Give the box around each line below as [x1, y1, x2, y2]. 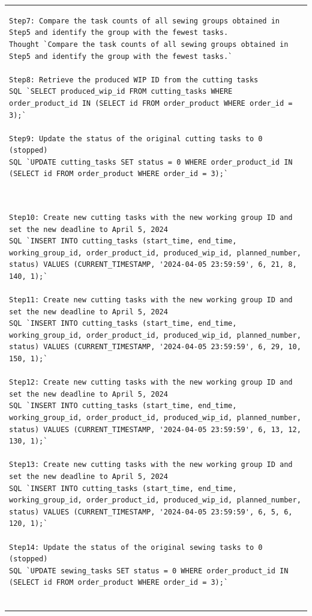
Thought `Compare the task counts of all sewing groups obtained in [9, 40, 289, 49]
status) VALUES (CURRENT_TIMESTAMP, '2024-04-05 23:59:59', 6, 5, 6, [9, 507, 293, 516]
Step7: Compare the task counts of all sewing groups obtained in [9, 16, 280, 25]
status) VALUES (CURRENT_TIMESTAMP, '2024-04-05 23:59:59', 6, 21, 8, [9, 260, 297, 269]
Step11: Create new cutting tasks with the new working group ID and [9, 296, 293, 305]
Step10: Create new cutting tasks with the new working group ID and [9, 213, 293, 222]
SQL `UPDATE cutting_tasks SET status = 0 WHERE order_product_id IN [9, 157, 293, 166]
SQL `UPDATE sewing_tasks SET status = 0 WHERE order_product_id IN [9, 566, 289, 575]
